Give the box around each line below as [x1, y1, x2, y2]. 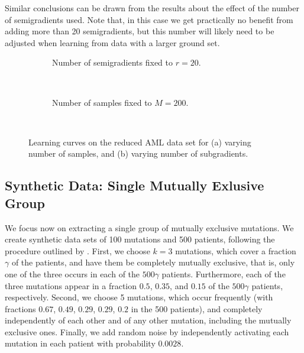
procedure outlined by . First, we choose [5, 244, 150, 257]
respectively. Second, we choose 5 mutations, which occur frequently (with [5, 291, 273, 303]
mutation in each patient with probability [5, 337, 156, 349]
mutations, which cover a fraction [175, 244, 296, 257]
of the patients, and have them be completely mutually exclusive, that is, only [11, 256, 295, 268]
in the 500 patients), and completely [131, 302, 263, 315]
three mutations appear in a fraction [5, 279, 137, 292]
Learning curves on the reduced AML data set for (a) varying [28, 135, 251, 148]
